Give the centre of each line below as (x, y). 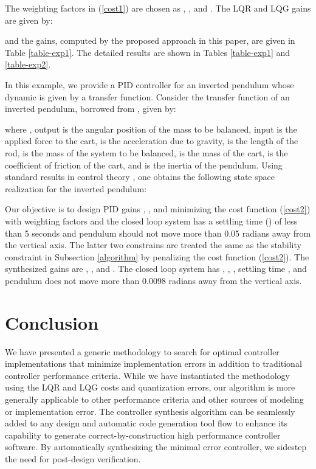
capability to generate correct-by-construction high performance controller (143, 435)
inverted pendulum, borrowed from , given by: (91, 109)
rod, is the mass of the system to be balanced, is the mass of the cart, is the (146, 152)
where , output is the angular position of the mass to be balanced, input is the (151, 129)
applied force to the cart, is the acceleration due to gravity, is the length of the (152, 141)
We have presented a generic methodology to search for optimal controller (142, 351)
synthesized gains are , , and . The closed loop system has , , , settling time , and (156, 269)
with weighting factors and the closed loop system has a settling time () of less (151, 221)
